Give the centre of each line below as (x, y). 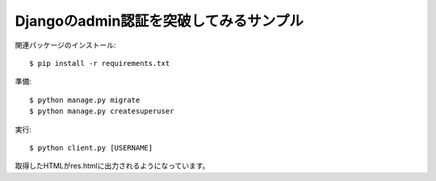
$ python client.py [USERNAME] (91, 148)
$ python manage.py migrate (85, 100)
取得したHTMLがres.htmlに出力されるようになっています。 (112, 166)
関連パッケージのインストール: (65, 45)
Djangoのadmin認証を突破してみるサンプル (159, 21)
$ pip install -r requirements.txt (100, 63)
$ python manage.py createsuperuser (102, 111)
